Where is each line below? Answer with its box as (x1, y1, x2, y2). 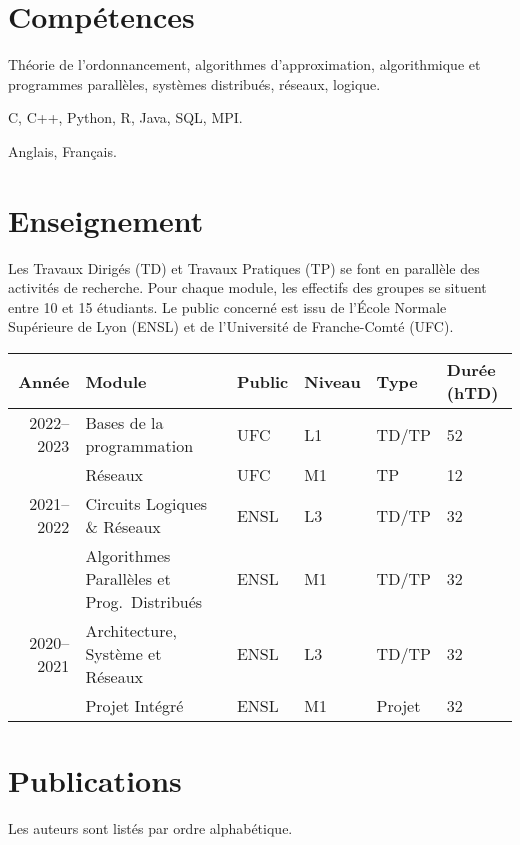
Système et (85, 642, 162, 665)
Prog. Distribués (85, 590, 203, 613)
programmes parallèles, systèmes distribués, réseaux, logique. (8, 73, 381, 94)
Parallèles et (85, 567, 171, 590)
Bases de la (85, 411, 164, 434)
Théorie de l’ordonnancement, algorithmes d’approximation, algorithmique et (8, 54, 481, 75)
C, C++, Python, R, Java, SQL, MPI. (8, 107, 243, 128)
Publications (8, 760, 182, 801)
